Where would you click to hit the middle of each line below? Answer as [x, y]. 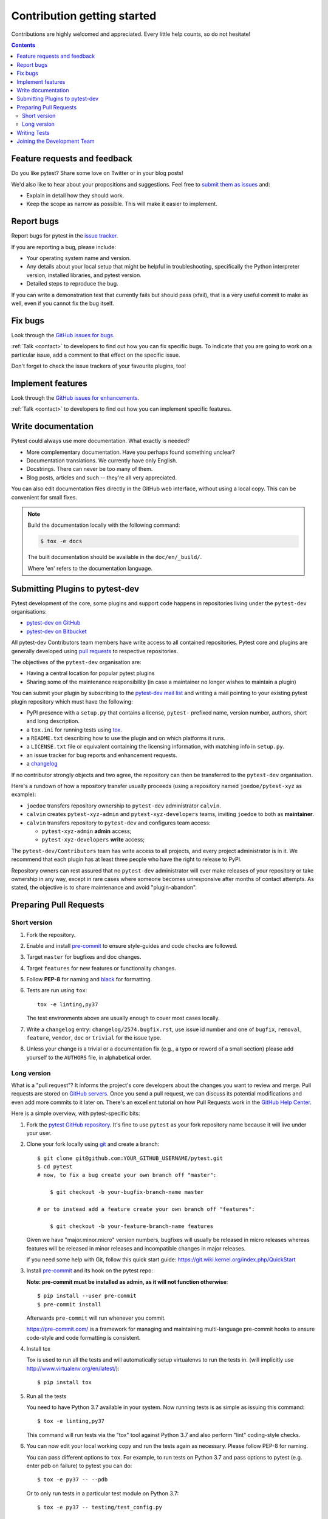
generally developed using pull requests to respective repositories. [95, 651]
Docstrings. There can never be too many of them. [90, 469]
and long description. [53, 721]
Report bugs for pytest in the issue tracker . [65, 236]
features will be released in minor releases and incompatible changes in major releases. [136, 1248]
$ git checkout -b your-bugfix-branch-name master [127, 1192]
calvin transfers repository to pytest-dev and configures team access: [118, 823]
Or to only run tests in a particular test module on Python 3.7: [103, 1493]
